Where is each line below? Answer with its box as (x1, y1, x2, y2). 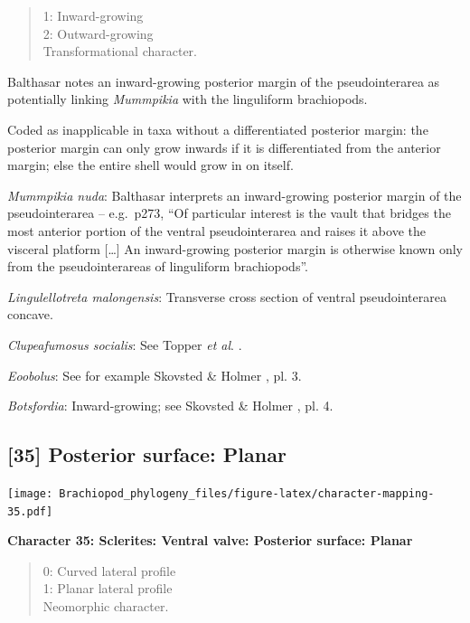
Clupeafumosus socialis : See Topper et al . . (7, 335, 242, 354)
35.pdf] (7, 505, 53, 518)
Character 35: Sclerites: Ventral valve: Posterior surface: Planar (7, 531, 413, 550)
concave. (7, 305, 53, 324)
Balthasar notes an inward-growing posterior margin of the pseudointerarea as (7, 71, 440, 90)
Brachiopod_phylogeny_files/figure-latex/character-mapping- (59, 486, 435, 500)
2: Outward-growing (42, 24, 154, 42)
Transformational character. (42, 42, 197, 61)
